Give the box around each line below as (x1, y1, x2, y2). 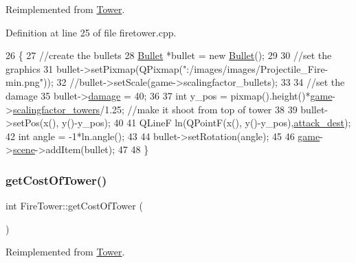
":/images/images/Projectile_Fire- (183, 61, 329, 76)
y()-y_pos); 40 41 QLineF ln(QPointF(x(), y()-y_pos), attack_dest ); (62, 115, 351, 130)
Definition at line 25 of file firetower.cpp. (5, 25, 177, 39)
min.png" (5, 75, 44, 89)
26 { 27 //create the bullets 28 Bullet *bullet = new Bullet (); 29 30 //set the (5, 48, 332, 62)
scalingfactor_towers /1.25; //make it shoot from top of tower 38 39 (12, 102, 298, 116)
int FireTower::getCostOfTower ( (5, 198, 143, 213)
